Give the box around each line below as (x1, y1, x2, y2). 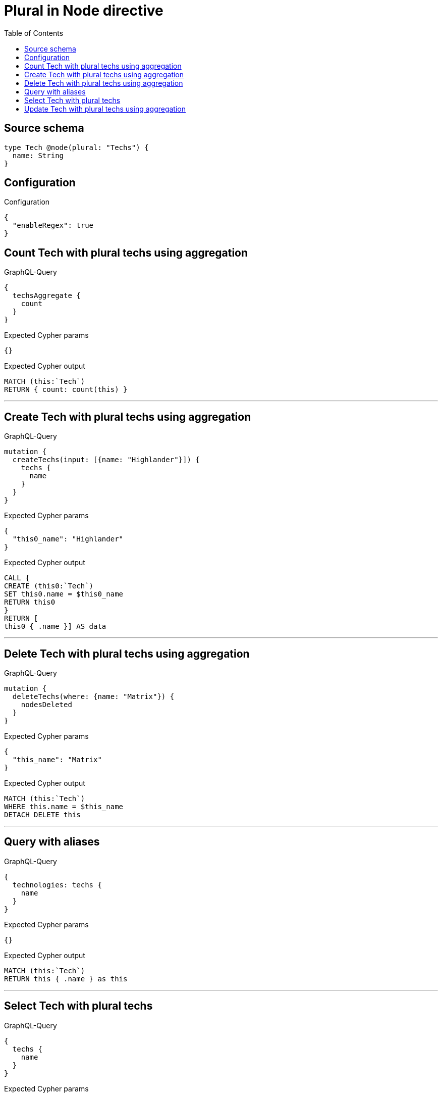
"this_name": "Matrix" (12, 755, 102, 764)
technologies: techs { (12, 880, 102, 889)
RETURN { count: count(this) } (4, 385, 128, 394)
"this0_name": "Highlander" (12, 535, 124, 543)
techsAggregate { (12, 291, 81, 300)
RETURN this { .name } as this (4, 974, 128, 983)
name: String (12, 151, 64, 160)
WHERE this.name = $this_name (4, 802, 124, 811)
